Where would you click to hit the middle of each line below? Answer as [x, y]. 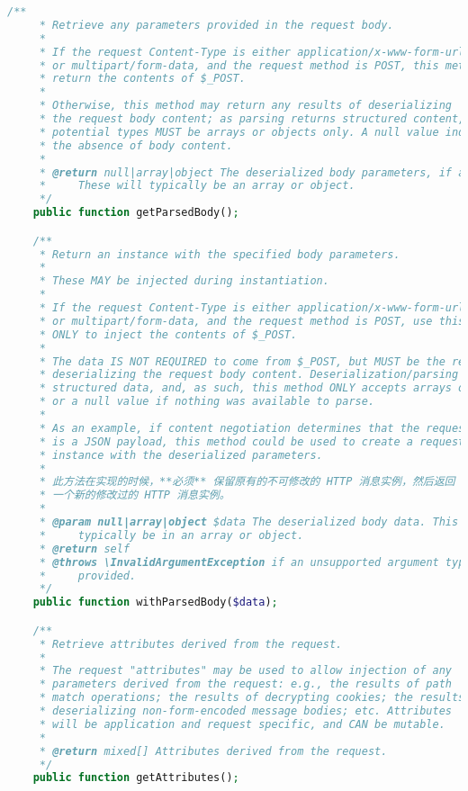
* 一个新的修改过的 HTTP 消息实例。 [135, 495]
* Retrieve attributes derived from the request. [191, 644]
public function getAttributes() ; [136, 778]
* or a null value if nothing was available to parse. [207, 402]
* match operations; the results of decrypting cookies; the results [252, 698]
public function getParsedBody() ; [136, 213]
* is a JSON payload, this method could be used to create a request [252, 441]
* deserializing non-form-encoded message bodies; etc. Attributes [245, 711]
